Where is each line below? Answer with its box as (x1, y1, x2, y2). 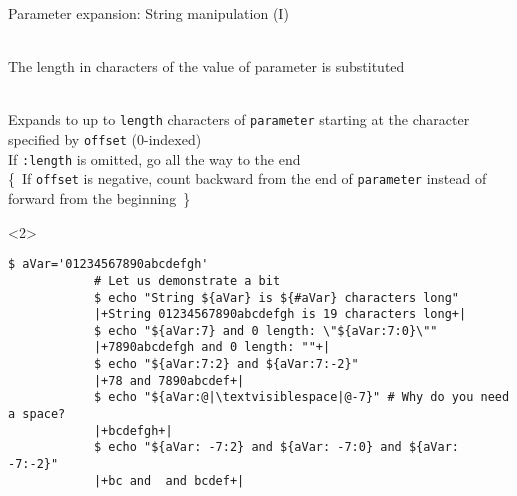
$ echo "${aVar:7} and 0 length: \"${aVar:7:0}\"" (93, 323, 438, 338)
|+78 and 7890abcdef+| (93, 373, 245, 388)
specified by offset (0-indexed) (8, 129, 202, 150)
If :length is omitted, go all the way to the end (8, 148, 301, 169)
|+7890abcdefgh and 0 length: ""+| (93, 340, 331, 355)
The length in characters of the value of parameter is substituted (8, 56, 405, 77)
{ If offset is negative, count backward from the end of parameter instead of (8, 168, 487, 189)
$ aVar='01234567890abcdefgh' (8, 257, 209, 272)
